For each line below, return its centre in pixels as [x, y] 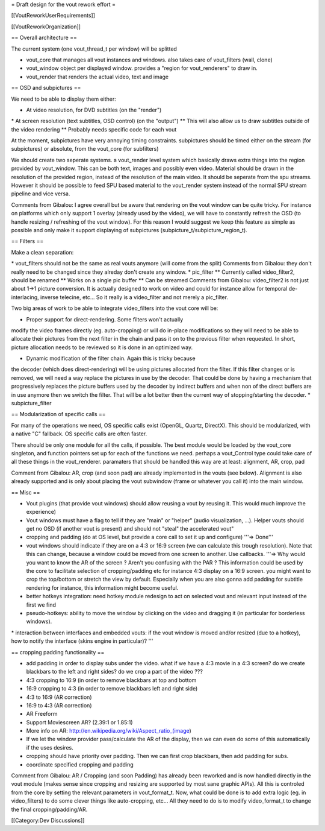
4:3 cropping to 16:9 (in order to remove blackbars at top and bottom [111, 680]
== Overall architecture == [44, 38]
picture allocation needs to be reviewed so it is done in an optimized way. [102, 347]
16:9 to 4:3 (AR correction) [59, 705]
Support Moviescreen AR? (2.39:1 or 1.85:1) [79, 722]
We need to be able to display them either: [64, 99]
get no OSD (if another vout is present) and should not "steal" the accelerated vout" [130, 529]
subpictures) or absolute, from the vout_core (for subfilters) [85, 149]
